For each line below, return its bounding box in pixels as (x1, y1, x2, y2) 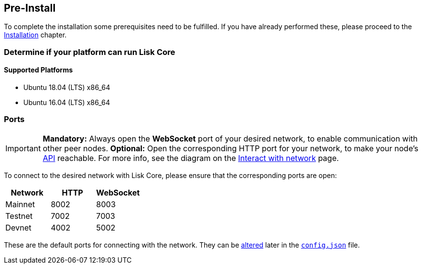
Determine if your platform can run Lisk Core (4, 47, 176, 57)
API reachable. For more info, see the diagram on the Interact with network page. (42, 153, 339, 163)
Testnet (5, 211, 33, 221)
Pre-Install (4, 2, 56, 14)
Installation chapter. (4, 31, 67, 39)
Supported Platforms (4, 66, 73, 74)
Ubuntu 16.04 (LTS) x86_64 (23, 98, 110, 107)
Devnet (5, 222, 32, 232)
